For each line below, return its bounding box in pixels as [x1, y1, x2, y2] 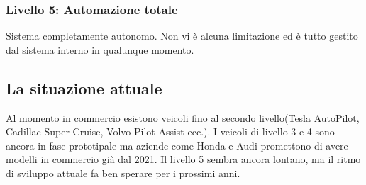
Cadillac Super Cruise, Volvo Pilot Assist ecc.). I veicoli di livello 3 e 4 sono [6, 124, 335, 139]
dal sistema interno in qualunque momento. [6, 42, 194, 57]
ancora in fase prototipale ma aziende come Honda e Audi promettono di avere [6, 138, 348, 152]
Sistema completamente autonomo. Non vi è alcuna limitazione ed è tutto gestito [6, 28, 358, 43]
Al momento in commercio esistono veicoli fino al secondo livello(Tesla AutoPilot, [6, 110, 360, 125]
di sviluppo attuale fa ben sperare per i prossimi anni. [6, 165, 240, 180]
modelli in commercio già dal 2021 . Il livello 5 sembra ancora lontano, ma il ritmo [6, 152, 361, 167]
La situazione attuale [6, 77, 162, 99]
